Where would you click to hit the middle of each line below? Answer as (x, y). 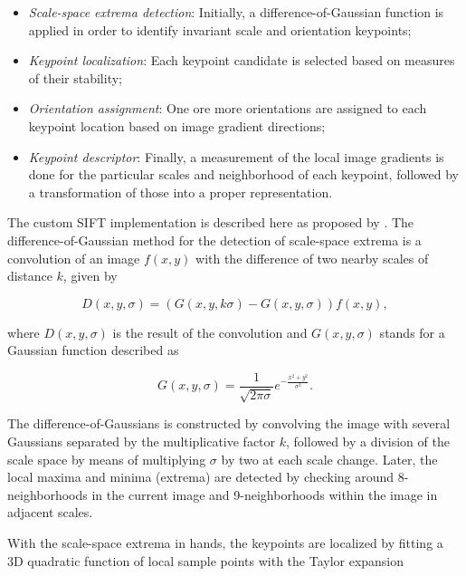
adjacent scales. (50, 512)
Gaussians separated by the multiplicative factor (142, 441)
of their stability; (75, 77)
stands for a (412, 332)
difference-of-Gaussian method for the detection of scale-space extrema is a (214, 240)
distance (30, 276)
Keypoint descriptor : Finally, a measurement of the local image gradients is (236, 156)
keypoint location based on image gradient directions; (177, 125)
